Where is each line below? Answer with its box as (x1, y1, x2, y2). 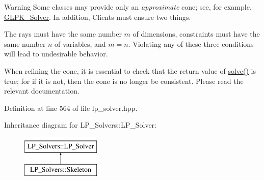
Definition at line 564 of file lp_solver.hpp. (4, 102, 138, 113)
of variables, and (55, 38, 106, 49)
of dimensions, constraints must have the (133, 28, 260, 39)
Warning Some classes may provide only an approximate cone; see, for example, (4, 2, 252, 12)
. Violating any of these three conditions (128, 38, 254, 49)
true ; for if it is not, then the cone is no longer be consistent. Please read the (4, 75, 244, 86)
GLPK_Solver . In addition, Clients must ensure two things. (4, 11, 191, 22)
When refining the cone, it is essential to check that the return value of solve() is (4, 65, 256, 76)
